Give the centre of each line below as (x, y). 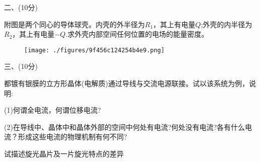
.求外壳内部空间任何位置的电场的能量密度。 (137, 34)
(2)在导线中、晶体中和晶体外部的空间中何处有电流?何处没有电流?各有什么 (125, 127)
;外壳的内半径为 (227, 24)
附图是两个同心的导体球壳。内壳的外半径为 (74, 24)
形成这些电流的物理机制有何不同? (72, 137)
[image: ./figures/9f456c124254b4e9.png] (95, 50)
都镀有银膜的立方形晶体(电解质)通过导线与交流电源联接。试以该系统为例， (126, 83)
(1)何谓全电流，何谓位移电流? (53, 110)
